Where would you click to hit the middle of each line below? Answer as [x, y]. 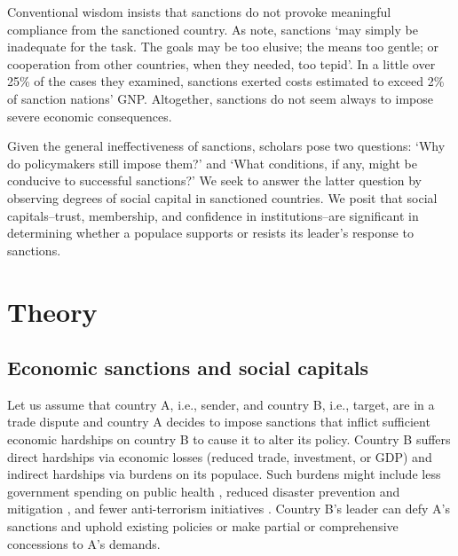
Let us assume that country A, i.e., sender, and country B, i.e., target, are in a [221, 404]
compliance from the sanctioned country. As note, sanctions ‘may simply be [213, 29]
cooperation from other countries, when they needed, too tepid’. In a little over [221, 63]
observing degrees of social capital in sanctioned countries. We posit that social [222, 197]
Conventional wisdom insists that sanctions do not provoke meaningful [199, 12]
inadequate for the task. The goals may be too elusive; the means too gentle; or [223, 47]
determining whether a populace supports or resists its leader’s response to [210, 233]
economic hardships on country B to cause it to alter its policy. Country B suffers [229, 439]
